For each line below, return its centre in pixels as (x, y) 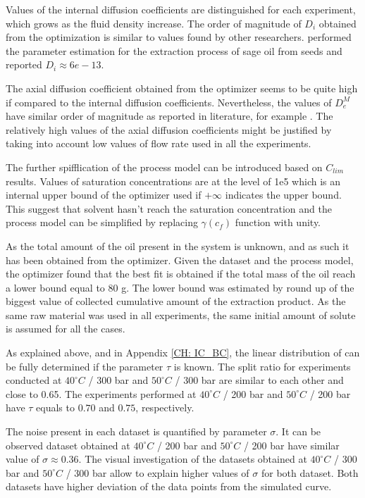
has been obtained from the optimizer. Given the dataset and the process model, (180, 260)
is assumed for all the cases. (66, 329)
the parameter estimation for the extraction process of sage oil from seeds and (174, 50)
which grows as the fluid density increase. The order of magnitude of (154, 23)
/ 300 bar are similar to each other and (259, 380)
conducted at (34, 380)
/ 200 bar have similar (291, 445)
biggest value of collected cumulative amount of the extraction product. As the (176, 301)
